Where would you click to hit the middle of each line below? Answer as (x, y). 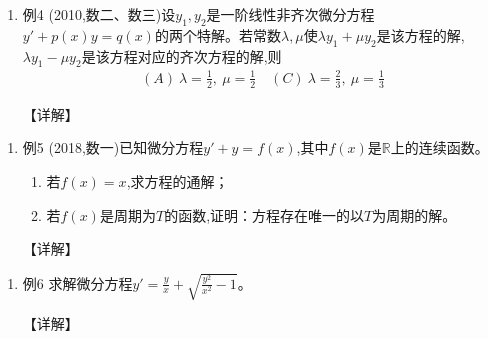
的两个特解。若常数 (217, 34)
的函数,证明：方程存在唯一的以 (264, 214)
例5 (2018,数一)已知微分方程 (113, 147)
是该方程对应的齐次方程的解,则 (181, 55)
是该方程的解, (420, 34)
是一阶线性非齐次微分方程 (290, 14)
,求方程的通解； (177, 180)
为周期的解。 (414, 214)
